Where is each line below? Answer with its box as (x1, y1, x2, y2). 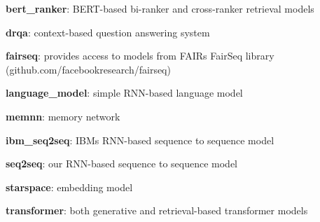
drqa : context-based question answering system (6, 25, 210, 39)
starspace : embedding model (6, 179, 133, 194)
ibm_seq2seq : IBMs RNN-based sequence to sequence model (6, 132, 274, 147)
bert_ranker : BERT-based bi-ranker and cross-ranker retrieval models (6, 1, 314, 15)
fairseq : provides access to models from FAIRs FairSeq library (6, 48, 274, 63)
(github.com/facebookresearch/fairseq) (6, 62, 171, 76)
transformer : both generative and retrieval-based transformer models (6, 203, 308, 218)
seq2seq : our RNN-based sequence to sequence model (6, 156, 237, 171)
